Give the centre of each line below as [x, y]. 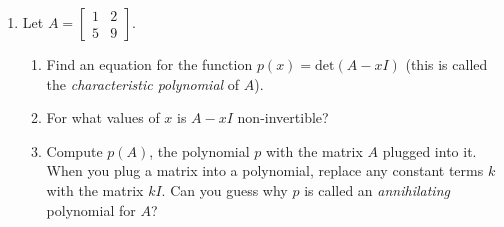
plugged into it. [429, 150]
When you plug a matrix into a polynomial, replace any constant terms [265, 170]
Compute [74, 150]
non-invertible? [283, 117]
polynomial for [91, 209]
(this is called [446, 64]
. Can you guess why [224, 189]
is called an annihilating [377, 189]
